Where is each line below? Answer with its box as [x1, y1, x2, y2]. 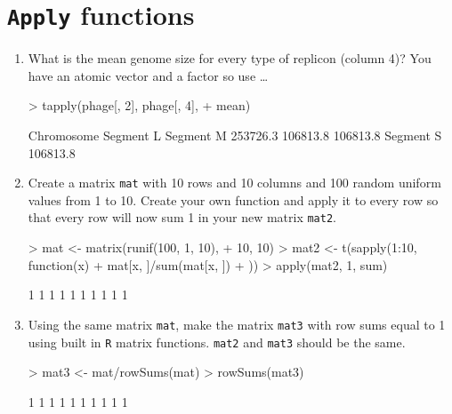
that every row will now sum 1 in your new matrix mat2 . [28, 208, 336, 227]
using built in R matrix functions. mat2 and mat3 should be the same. [28, 332, 406, 351]
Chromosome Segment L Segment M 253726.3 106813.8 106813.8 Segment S [28, 126, 442, 145]
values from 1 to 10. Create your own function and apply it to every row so [28, 190, 439, 209]
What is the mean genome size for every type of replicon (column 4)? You [28, 49, 432, 68]
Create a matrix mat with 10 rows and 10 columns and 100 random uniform [28, 173, 441, 192]
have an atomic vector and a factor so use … [28, 66, 269, 84]
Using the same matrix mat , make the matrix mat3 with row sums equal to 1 [28, 314, 446, 333]
